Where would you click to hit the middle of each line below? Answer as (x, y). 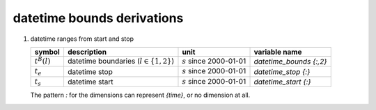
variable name (278, 52)
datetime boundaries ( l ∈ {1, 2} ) (121, 61)
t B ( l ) (42, 61)
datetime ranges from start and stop (82, 39)
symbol (47, 52)
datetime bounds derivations (98, 18)
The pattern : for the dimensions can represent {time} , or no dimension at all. (140, 95)
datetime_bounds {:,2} (290, 62)
